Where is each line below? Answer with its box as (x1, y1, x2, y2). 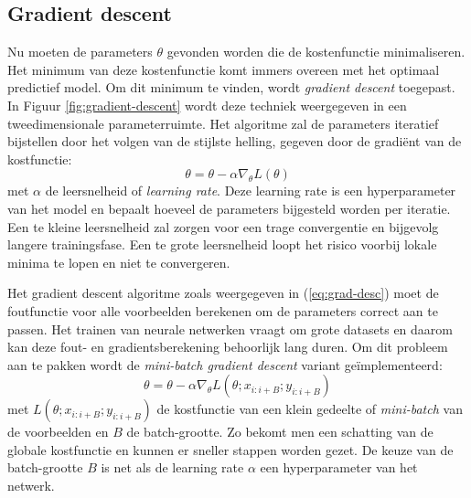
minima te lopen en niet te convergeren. (7, 252, 230, 271)
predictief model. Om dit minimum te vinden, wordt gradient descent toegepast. (7, 78, 455, 97)
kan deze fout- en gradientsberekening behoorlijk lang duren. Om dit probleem (7, 337, 448, 356)
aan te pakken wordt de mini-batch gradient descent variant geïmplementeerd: (7, 355, 443, 374)
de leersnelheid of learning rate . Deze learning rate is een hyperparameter (45, 181, 456, 200)
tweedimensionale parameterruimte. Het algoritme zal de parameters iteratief (7, 113, 439, 132)
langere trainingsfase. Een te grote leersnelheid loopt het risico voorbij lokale (7, 235, 437, 254)
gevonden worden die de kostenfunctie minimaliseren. (166, 42, 466, 61)
